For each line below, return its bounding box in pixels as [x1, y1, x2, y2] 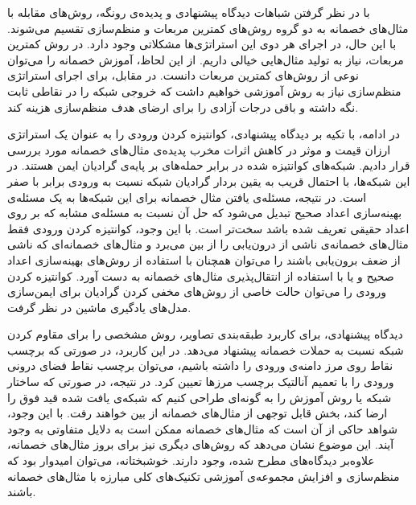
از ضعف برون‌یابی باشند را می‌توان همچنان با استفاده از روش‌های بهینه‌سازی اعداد [7, 251, 401, 268]
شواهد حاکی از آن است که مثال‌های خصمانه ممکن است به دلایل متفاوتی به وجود [7, 420, 397, 437]
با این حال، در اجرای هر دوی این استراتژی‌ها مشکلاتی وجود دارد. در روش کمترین [7, 35, 397, 52]
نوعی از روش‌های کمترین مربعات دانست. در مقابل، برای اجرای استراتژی [7, 67, 359, 84]
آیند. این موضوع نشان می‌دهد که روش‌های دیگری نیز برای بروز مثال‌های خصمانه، [7, 436, 394, 453]
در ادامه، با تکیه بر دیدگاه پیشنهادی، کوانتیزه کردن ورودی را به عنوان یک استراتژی [7, 125, 401, 142]
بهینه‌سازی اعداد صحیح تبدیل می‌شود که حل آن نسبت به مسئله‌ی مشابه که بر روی [7, 204, 402, 221]
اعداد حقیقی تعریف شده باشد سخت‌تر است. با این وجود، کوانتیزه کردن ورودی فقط [7, 220, 410, 236]
